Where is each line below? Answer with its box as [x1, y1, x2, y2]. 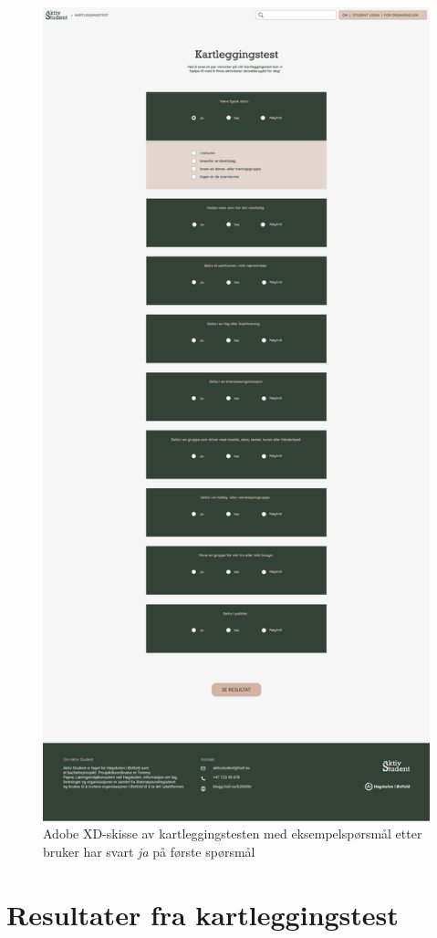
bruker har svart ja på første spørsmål [43, 841, 255, 860]
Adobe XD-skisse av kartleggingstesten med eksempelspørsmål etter [43, 824, 422, 843]
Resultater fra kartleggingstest [6, 895, 399, 933]
